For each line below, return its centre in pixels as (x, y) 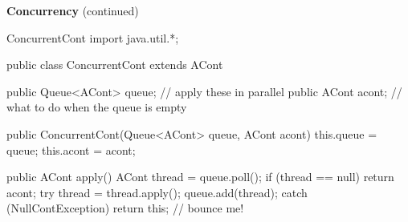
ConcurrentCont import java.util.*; (93, 37)
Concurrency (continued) (73, 10)
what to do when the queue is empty (97, 107)
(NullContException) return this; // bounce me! (125, 208)
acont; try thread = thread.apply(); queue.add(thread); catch (157, 192)
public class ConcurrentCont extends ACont (115, 65)
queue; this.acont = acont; (71, 149)
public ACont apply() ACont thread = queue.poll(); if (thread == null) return (200, 177)
